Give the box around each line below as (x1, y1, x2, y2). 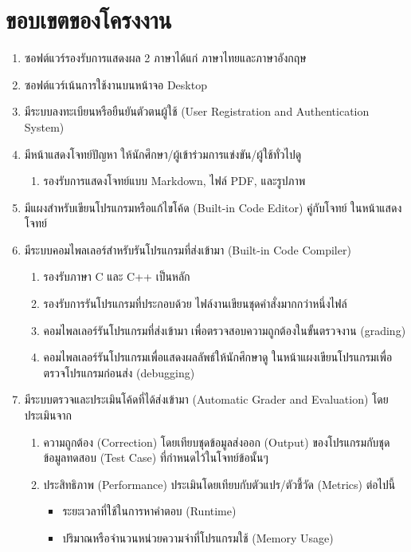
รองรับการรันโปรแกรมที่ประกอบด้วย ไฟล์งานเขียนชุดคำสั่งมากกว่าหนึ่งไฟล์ (43, 295, 347, 312)
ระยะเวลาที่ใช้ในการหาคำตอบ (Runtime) (62, 503, 237, 519)
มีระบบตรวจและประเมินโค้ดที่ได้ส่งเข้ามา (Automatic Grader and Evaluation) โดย (24, 391, 389, 408)
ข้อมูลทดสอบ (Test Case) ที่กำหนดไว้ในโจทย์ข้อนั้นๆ (43, 449, 268, 466)
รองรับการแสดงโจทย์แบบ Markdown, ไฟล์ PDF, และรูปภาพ (43, 172, 306, 189)
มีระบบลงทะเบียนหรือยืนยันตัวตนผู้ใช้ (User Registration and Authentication (24, 103, 370, 120)
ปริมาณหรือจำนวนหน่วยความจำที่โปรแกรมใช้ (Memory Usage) (62, 530, 334, 546)
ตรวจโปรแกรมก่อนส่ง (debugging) (43, 364, 195, 380)
